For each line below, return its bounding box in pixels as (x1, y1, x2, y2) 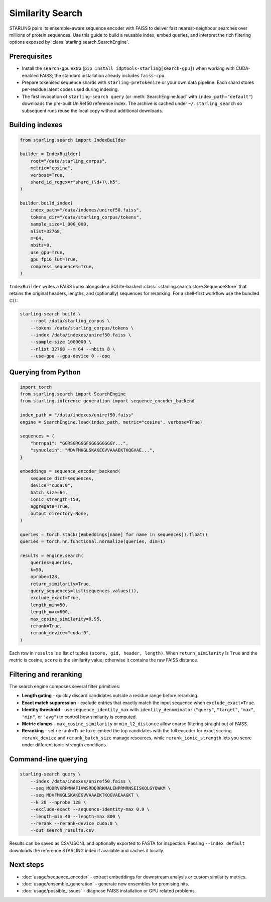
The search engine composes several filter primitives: (9, 684, 120, 690)
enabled (22, 72, 39, 78)
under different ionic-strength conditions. (22, 742, 107, 748)
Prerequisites (9, 52, 52, 61)
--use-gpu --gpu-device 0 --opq (30, 353, 110, 359)
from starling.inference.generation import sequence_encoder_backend (20, 398, 195, 404)
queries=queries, (30, 560, 73, 566)
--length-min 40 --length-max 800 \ (30, 814, 120, 819)
